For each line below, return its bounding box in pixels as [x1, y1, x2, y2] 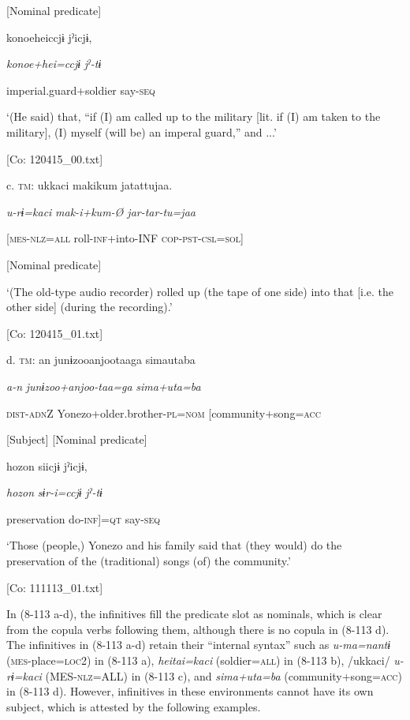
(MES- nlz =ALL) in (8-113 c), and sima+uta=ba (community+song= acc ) [45, 667, 402, 684]
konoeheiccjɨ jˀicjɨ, [6, 28, 92, 45]
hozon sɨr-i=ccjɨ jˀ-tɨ [6, 484, 102, 501]
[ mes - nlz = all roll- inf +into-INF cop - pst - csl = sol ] [6, 230, 244, 246]
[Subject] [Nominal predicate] [6, 431, 147, 448]
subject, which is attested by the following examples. [6, 698, 261, 714]
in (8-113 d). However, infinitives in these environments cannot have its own [6, 683, 374, 699]
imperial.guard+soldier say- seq [6, 81, 155, 98]
